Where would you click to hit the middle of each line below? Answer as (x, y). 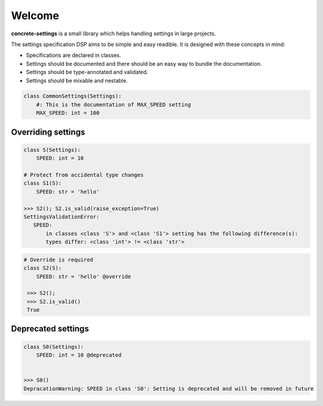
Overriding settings (48, 132)
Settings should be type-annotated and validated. (87, 72)
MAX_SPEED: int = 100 (68, 113)
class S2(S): (43, 268)
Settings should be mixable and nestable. (77, 80)
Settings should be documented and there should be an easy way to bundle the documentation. (144, 63)
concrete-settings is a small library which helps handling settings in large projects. (114, 33)
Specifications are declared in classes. (74, 55)
